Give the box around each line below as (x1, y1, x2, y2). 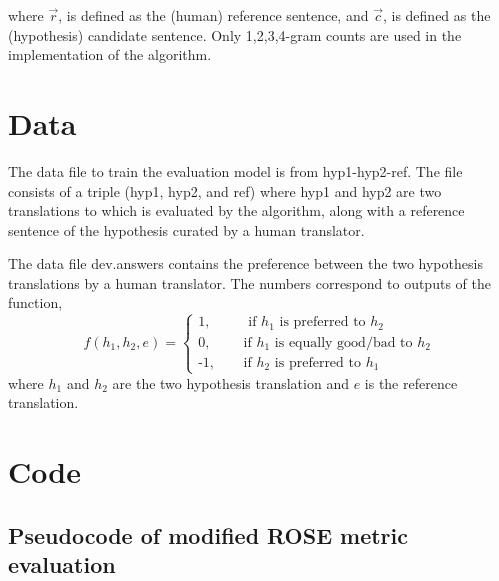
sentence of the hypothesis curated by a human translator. (8, 219, 365, 240)
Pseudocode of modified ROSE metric (8, 519, 409, 550)
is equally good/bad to (274, 335, 413, 350)
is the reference (364, 372, 458, 393)
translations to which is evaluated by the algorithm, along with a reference (8, 200, 465, 221)
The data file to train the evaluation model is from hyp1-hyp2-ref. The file (8, 160, 463, 181)
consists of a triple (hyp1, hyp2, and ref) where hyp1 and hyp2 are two (8, 180, 442, 201)
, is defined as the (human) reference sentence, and (58, 5, 369, 25)
